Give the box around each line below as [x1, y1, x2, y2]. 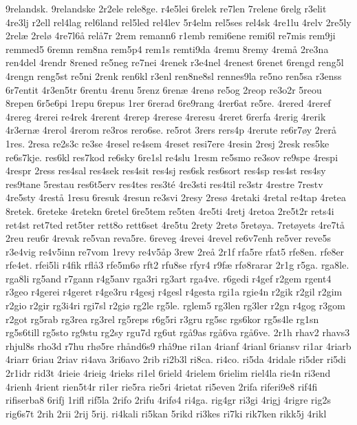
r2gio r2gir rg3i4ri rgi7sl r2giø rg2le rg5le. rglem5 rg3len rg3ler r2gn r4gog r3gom [6, 298, 345, 313]
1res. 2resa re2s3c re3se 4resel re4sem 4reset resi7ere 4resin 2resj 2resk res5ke [6, 136, 329, 150]
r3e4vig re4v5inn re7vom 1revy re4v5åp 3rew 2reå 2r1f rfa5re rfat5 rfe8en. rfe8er [6, 244, 345, 258]
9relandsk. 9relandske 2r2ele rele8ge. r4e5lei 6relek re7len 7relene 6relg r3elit [6, 1, 327, 15]
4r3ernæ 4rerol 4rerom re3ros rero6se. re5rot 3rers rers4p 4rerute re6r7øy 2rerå [6, 123, 337, 137]
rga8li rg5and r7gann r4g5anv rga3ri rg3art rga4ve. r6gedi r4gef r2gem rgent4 [6, 271, 332, 285]
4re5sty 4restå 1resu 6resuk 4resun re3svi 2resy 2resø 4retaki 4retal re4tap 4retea [6, 190, 346, 205]
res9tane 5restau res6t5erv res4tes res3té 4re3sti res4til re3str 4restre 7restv [6, 176, 323, 191]
